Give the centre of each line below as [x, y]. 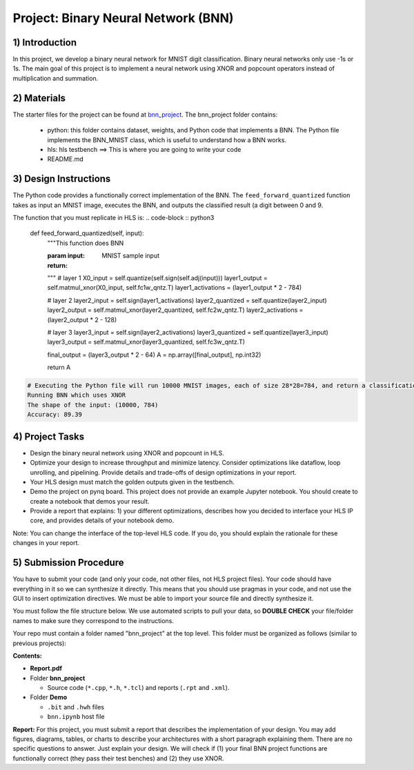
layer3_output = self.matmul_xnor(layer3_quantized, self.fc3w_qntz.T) [146, 342]
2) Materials [39, 98]
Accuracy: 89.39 [55, 415]
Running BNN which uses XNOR [77, 395]
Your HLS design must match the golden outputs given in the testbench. [132, 482]
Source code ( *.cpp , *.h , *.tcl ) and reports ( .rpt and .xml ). [138, 688]
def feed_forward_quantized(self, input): [87, 233]
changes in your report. [46, 543]
